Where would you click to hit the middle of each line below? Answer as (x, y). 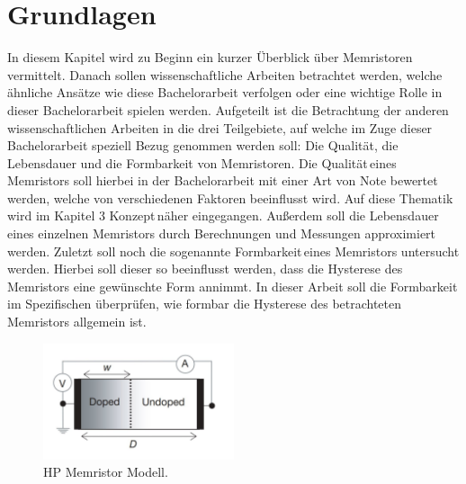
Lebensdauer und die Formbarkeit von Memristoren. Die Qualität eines (202, 162)
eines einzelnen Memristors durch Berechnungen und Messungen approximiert (222, 233)
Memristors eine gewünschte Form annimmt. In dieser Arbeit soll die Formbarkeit (233, 286)
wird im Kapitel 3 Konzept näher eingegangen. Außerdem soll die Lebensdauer (223, 215)
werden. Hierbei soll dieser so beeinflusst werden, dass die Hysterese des (205, 269)
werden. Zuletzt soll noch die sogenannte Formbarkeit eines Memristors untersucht (233, 251)
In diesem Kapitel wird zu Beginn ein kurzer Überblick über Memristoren (210, 57)
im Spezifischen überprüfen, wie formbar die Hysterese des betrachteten (205, 304)
